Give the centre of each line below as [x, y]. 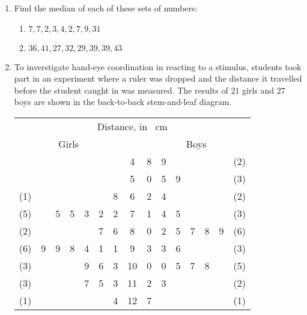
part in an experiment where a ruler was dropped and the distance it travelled [158, 78]
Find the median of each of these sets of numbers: [106, 8]
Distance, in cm [132, 126]
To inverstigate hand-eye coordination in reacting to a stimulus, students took [158, 66]
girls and [258, 90]
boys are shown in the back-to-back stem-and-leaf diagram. [123, 102]
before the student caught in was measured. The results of [121, 90]
